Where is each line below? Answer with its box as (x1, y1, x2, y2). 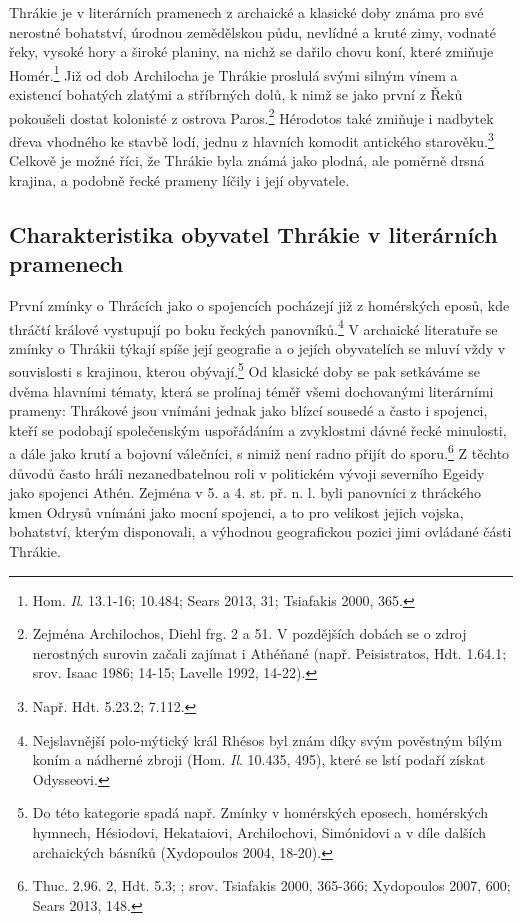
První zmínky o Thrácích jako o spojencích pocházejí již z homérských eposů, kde (9, 294, 510, 315)
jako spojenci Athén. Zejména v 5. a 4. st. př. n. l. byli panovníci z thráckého (9, 482, 481, 503)
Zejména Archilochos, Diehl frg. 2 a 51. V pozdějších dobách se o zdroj (32, 623, 467, 644)
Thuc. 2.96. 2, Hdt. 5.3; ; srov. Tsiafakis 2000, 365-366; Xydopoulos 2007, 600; (32, 875, 511, 896)
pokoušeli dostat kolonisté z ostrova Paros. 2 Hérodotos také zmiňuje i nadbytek (9, 104, 494, 128)
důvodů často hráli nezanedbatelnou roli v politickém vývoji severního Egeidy (9, 462, 485, 483)
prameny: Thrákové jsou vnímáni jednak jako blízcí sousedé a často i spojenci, (9, 400, 488, 421)
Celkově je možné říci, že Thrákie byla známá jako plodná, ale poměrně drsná (9, 150, 485, 171)
